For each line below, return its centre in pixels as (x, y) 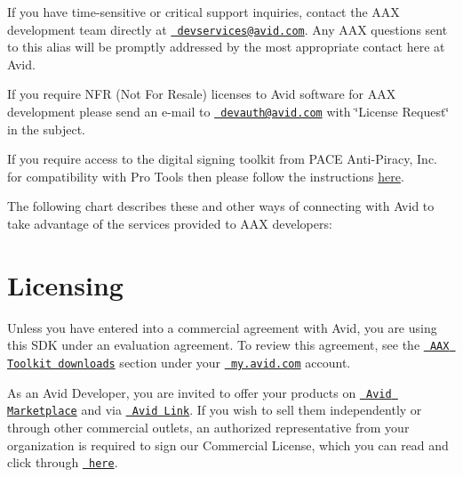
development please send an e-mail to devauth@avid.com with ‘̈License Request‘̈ (228, 112)
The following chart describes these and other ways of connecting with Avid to (221, 206)
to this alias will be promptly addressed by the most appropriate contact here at (226, 47)
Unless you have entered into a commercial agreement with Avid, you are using (222, 327)
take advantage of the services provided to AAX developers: (170, 224)
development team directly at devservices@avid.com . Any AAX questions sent (228, 29)
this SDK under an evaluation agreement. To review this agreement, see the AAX (228, 345)
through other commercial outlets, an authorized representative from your (208, 427)
